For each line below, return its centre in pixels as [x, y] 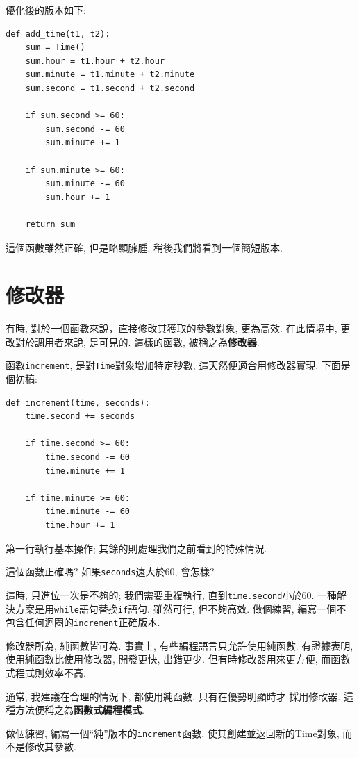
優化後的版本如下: [46, 10]
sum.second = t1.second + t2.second [110, 88]
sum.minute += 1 [83, 143]
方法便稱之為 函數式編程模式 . [80, 710]
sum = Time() [55, 48]
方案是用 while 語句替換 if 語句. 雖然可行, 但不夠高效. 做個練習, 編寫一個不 [181, 608]
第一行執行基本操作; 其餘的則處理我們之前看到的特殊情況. [136, 548]
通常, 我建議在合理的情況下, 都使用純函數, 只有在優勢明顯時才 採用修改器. [173, 696]
